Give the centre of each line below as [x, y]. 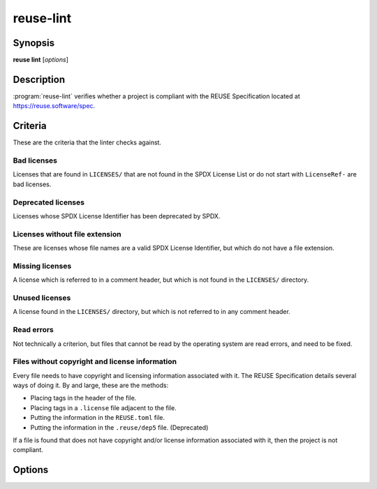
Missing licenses [42, 266]
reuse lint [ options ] [41, 60]
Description [39, 79]
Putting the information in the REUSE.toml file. [98, 418]
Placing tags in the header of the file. [83, 398]
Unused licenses [42, 298]
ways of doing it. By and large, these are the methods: [91, 385]
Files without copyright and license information [95, 361]
